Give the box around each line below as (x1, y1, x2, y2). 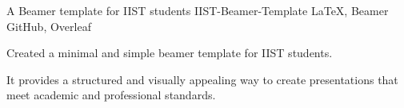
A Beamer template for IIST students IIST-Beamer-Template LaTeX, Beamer (6, 2, 389, 18)
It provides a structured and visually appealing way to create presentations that (6, 71, 398, 87)
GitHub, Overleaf (6, 17, 91, 34)
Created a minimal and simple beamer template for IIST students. (6, 44, 333, 61)
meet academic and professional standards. (6, 87, 216, 103)
